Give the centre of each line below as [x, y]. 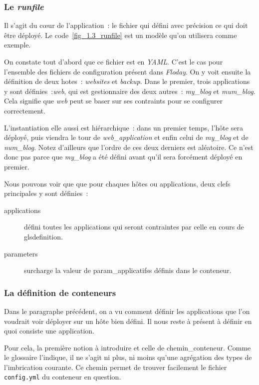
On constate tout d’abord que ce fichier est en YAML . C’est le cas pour [114, 61]
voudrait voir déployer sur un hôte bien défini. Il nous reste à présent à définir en [128, 321]
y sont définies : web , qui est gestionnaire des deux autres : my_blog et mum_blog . [130, 91]
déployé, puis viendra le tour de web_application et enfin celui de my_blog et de [126, 137]
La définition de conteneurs [60, 292]
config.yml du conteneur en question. [63, 377]
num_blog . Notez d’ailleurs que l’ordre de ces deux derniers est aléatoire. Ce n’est [129, 147]
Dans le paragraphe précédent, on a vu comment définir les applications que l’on [127, 311]
